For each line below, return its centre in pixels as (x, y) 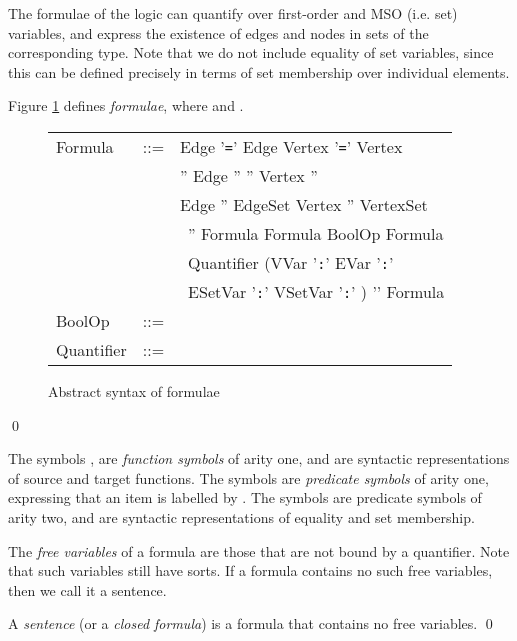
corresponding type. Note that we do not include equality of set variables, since (251, 52)
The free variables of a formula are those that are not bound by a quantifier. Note (259, 550)
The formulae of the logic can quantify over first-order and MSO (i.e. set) (233, 13)
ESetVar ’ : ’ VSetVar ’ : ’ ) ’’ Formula (316, 291)
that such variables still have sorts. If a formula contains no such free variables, (250, 570)
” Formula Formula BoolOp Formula (316, 233)
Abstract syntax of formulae (134, 390)
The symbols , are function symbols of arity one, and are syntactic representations (259, 458)
